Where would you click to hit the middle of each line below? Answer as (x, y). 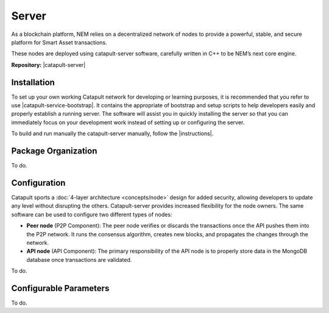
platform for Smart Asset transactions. (59, 42)
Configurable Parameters (60, 288)
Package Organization (54, 151)
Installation (33, 82)
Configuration (38, 183)
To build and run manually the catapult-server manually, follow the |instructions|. (112, 133)
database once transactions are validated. (79, 259)
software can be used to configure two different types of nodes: (92, 214)
